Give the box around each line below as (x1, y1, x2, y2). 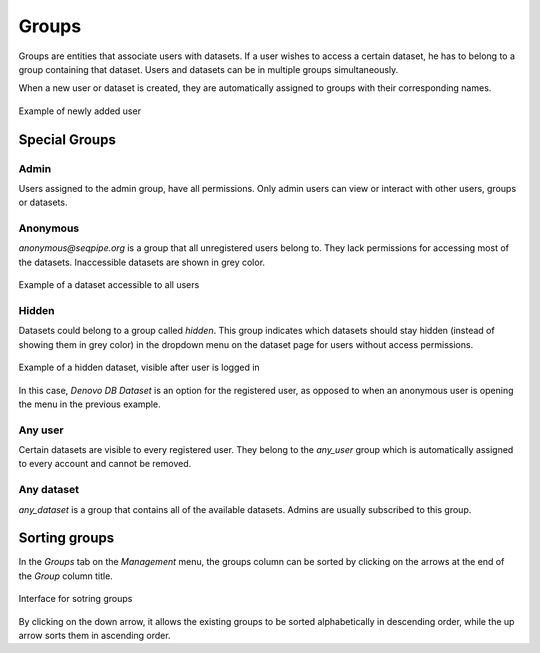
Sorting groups (18, 530, 115, 547)
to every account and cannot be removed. (18, 458, 192, 470)
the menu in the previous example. (18, 398, 161, 410)
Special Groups (18, 131, 117, 148)
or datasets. (18, 196, 68, 209)
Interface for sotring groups (18, 593, 133, 605)
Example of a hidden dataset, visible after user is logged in (18, 361, 260, 374)
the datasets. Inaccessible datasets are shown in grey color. (18, 256, 265, 268)
